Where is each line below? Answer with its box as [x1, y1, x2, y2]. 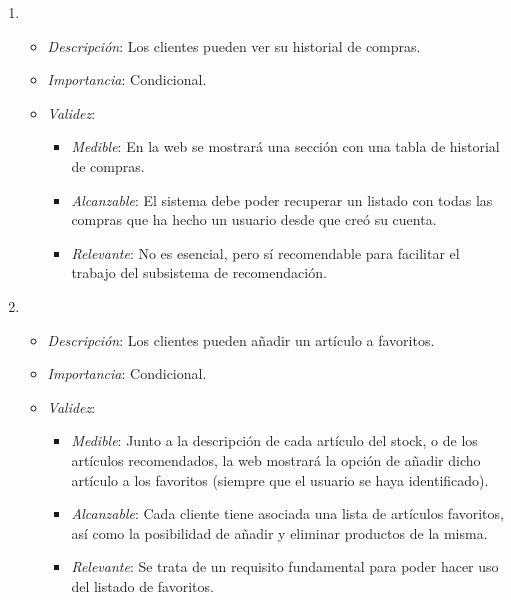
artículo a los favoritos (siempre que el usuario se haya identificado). [71, 469, 489, 490]
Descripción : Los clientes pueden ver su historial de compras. [47, 35, 421, 56]
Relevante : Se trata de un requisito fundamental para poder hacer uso [71, 556, 499, 577]
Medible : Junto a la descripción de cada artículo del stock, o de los [71, 430, 478, 451]
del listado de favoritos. [71, 575, 214, 596]
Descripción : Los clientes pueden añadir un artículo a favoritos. [47, 329, 435, 350]
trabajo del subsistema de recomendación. [71, 262, 327, 283]
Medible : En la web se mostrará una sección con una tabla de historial [71, 136, 500, 157]
